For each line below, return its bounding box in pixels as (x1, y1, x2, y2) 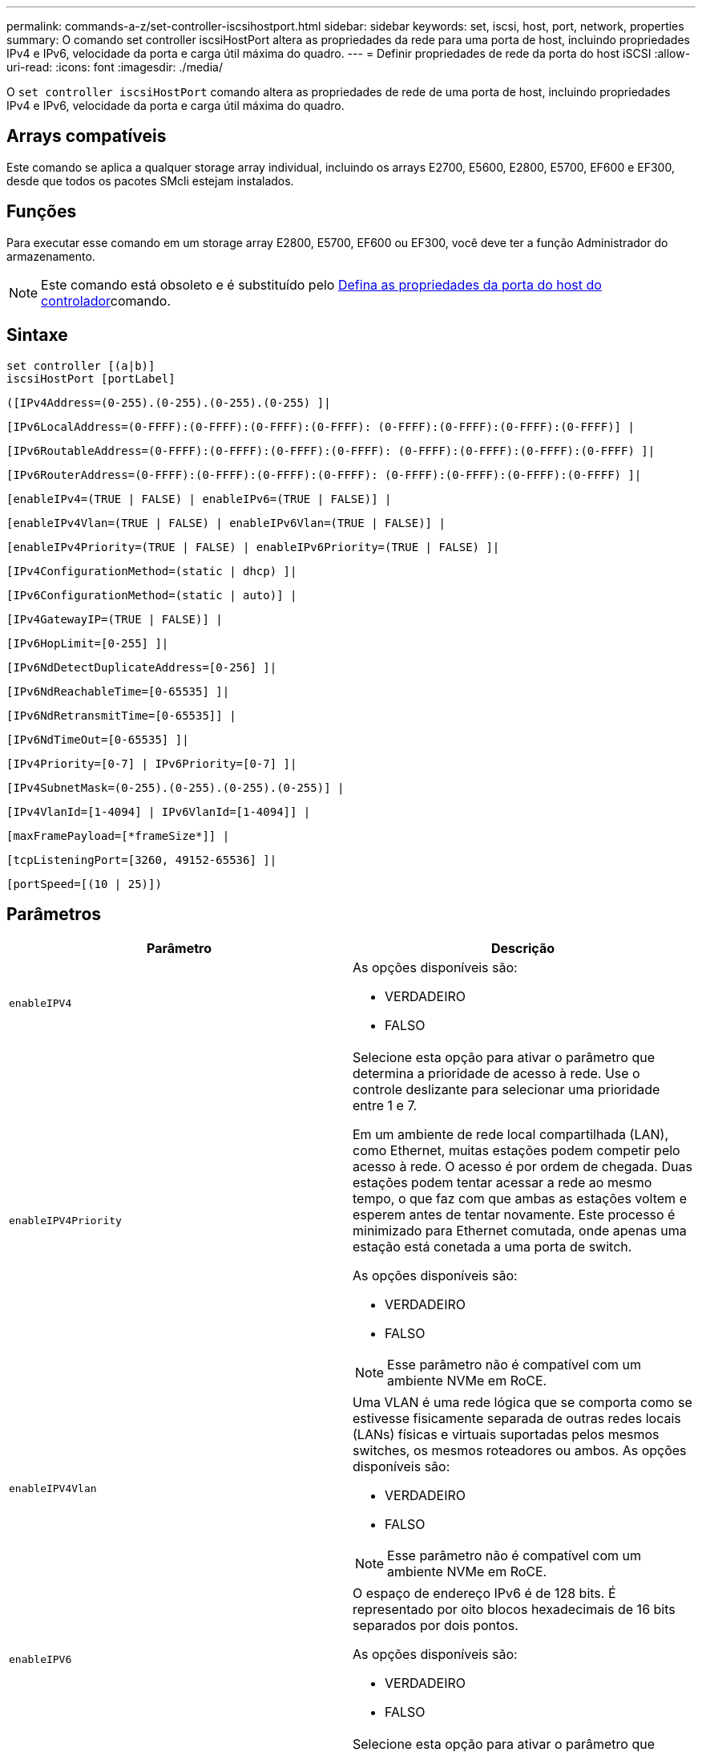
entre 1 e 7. (353, 1097, 418, 1114)
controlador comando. (41, 292, 171, 309)
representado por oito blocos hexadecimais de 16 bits (353, 1601, 676, 1618)
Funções (6, 201, 77, 222)
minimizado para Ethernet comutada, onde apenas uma (353, 1223, 687, 1239)
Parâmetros (6, 903, 102, 924)
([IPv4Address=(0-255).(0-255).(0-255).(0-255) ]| (6, 395, 331, 409)
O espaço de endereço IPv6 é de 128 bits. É (353, 1585, 616, 1602)
